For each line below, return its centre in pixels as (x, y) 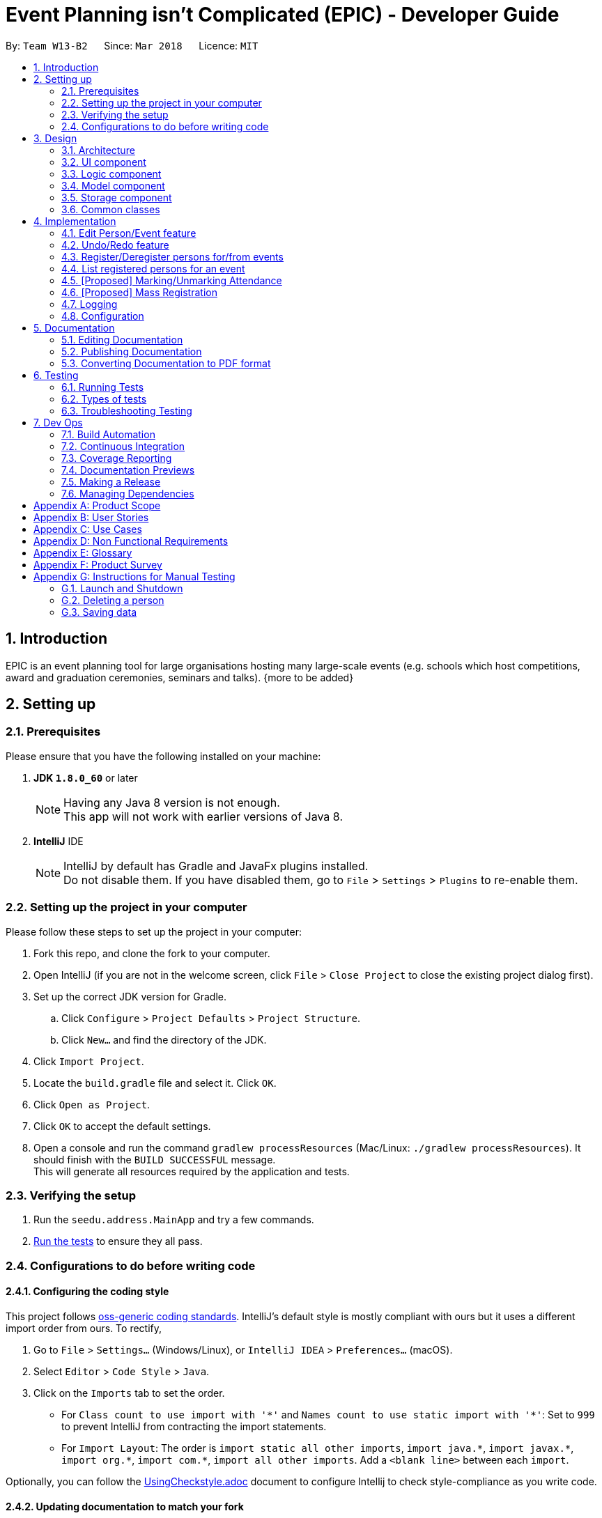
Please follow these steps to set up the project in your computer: (154, 931)
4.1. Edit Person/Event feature (129, 233)
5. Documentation (74, 327)
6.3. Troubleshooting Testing (127, 410)
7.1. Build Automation (108, 434)
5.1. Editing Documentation (122, 339)
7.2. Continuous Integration (123, 446)
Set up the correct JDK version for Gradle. (130, 996)
